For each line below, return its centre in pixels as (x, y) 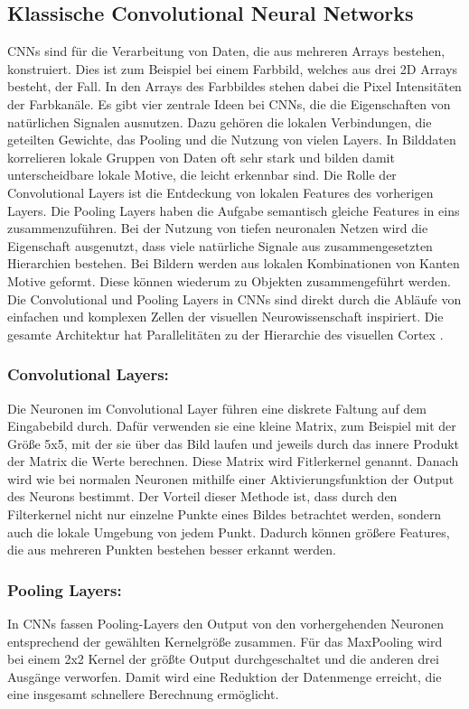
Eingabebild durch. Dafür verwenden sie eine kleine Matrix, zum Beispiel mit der (232, 426)
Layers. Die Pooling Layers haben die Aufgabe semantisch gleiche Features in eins (234, 210)
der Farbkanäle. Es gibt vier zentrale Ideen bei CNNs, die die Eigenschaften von (229, 103)
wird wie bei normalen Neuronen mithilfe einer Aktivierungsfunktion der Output (231, 478)
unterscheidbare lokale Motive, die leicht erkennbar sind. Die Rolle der (202, 175)
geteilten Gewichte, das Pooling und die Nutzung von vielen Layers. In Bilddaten (232, 140)
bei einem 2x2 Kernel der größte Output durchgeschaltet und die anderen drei (223, 659)
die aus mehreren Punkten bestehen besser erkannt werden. (172, 550)
